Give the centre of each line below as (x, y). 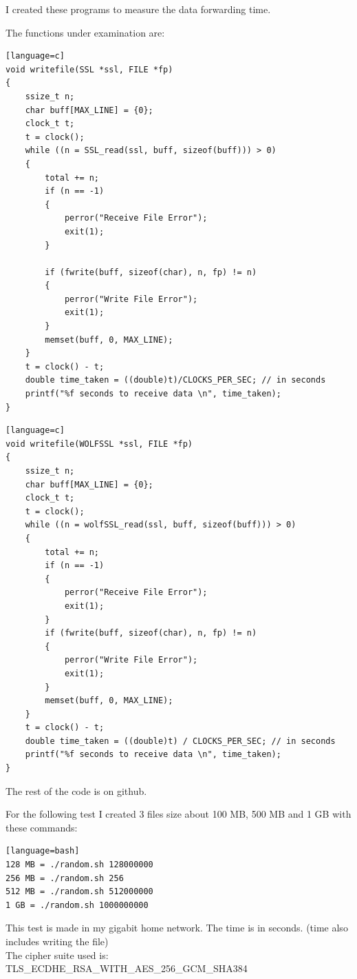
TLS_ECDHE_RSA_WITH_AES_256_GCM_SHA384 (127, 968)
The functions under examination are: (85, 32)
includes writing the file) (57, 941)
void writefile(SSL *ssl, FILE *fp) (89, 69)
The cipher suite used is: (57, 955)
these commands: (42, 827)
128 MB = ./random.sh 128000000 (79, 865)
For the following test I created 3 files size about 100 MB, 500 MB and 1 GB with (178, 814)
